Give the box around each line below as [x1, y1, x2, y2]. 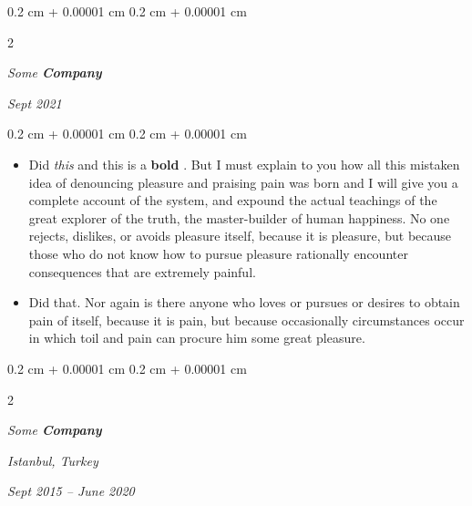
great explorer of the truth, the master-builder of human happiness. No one [28, 208, 450, 227]
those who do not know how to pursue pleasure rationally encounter [28, 243, 408, 263]
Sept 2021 [7, 93, 62, 112]
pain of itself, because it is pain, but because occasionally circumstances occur [28, 310, 465, 329]
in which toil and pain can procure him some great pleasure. [28, 328, 365, 347]
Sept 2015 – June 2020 [7, 481, 135, 501]
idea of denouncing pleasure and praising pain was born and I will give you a [28, 172, 458, 191]
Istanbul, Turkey [7, 450, 98, 470]
